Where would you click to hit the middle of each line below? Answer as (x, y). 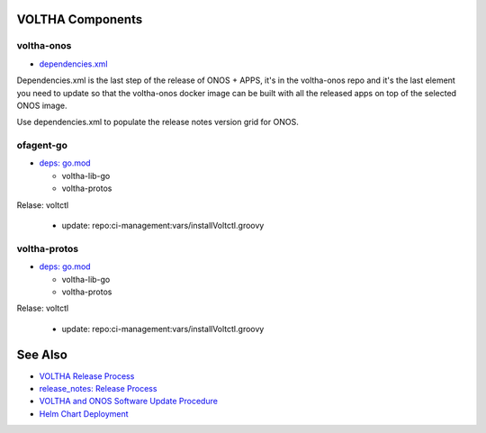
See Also (42, 354)
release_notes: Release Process (98, 389)
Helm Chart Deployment (84, 413)
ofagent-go (42, 146)
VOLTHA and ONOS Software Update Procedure (128, 401)
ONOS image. (42, 105)
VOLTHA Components (80, 19)
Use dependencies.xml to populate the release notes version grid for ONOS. (157, 122)
